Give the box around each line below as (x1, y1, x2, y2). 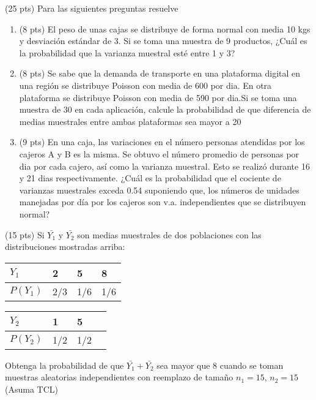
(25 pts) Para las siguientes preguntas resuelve (5, 2, 178, 14)
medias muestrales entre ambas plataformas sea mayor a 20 (19, 115, 241, 127)
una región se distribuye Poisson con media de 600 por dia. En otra (19, 78, 272, 91)
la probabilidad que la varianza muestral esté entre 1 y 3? (19, 46, 235, 59)
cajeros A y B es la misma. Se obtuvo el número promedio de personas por (19, 147, 299, 160)
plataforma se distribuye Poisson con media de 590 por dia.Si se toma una (19, 91, 297, 104)
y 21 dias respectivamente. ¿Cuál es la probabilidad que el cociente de (19, 172, 281, 184)
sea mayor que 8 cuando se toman (156, 358, 284, 371)
